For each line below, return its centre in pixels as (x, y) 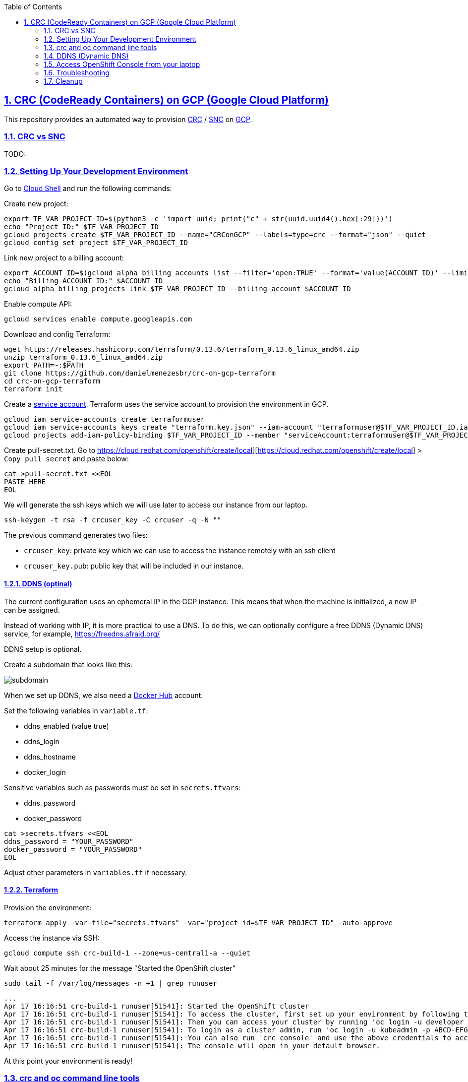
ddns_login (42, 741)
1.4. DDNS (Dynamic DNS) (86, 56)
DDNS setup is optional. (43, 649)
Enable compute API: (38, 304)
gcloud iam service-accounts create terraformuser (104, 419)
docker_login (45, 772)
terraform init (33, 389)
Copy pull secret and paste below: (66, 459)
